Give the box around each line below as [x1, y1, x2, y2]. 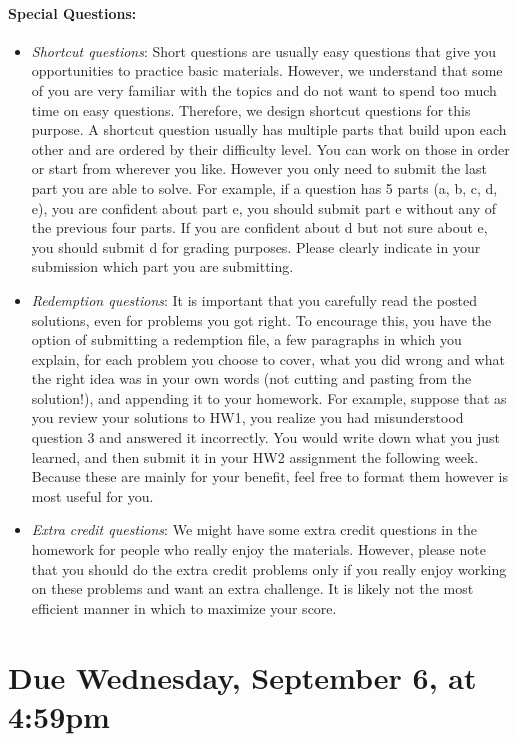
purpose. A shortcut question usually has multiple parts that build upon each [31, 119, 507, 140]
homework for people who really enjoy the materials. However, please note [31, 539, 486, 560]
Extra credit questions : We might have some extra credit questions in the [31, 519, 478, 540]
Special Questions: [8, 2, 137, 23]
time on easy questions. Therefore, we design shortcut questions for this [31, 99, 471, 120]
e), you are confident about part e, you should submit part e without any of [31, 197, 497, 218]
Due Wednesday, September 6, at [8, 656, 477, 697]
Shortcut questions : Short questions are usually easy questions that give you [31, 40, 497, 61]
